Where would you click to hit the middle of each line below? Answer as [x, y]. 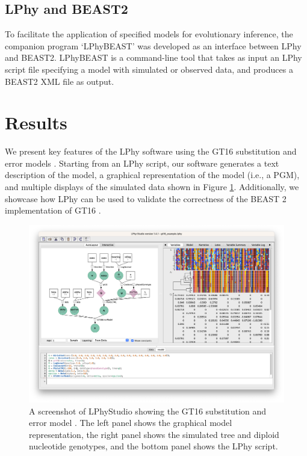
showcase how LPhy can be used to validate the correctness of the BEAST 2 [146, 198]
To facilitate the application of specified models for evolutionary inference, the [149, 34]
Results [36, 122]
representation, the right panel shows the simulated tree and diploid [154, 434]
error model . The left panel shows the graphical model [131, 423]
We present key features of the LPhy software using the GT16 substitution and [151, 151]
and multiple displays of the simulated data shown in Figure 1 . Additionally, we [152, 187]
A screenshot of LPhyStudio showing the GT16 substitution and [148, 411]
